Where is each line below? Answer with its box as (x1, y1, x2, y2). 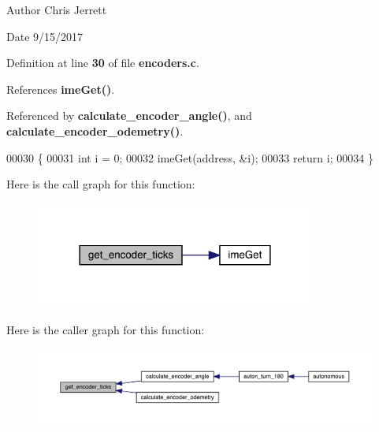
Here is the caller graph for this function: (6, 321, 205, 337)
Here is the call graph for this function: (6, 176, 195, 192)
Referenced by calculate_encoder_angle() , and (6, 107, 252, 124)
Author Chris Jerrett (6, 2, 107, 17)
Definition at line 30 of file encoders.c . (6, 54, 199, 71)
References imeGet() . (6, 80, 115, 97)
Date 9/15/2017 (6, 28, 84, 44)
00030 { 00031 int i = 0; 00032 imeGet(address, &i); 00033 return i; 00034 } (6, 149, 373, 166)
